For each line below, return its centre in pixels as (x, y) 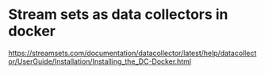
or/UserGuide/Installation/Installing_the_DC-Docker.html (100, 61)
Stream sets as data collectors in (118, 15)
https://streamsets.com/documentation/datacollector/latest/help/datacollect (132, 53)
